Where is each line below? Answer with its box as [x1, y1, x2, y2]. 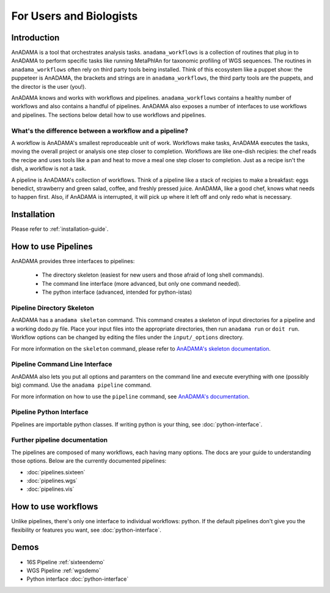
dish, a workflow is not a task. [11, 165, 87, 173]
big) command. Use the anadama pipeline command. [11, 381, 152, 389]
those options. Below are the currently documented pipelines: [11, 457, 167, 464]
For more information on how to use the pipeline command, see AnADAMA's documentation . [11, 392, 250, 400]
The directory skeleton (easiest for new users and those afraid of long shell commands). [42, 271, 264, 278]
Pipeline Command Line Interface [11, 360, 112, 368]
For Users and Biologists [11, 9, 138, 23]
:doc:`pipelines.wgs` [26, 477, 78, 484]
